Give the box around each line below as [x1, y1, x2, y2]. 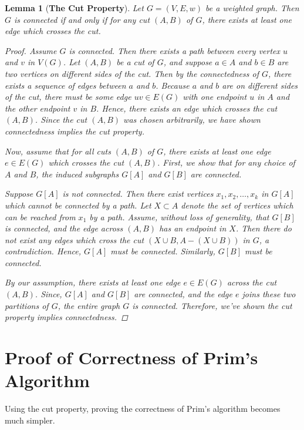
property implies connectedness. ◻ [5, 311, 128, 323]
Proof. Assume [5, 44, 57, 56]
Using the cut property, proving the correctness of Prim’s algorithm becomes [5, 402, 281, 415]
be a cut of [116, 56, 154, 68]
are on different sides [222, 79, 298, 91]
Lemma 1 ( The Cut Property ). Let [5, 2, 144, 14]
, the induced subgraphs [36, 167, 119, 180]
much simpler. [5, 414, 55, 426]
